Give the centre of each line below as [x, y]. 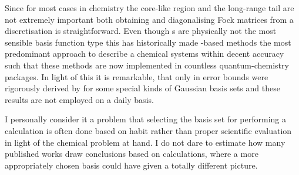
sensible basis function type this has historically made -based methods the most [148, 42]
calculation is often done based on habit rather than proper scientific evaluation [148, 130]
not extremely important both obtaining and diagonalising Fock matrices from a [149, 19]
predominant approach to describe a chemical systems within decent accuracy [145, 54]
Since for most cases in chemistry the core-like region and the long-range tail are [149, 8]
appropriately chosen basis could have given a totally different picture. [131, 165]
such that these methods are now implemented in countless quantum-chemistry [147, 65]
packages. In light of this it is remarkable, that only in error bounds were [137, 76]
